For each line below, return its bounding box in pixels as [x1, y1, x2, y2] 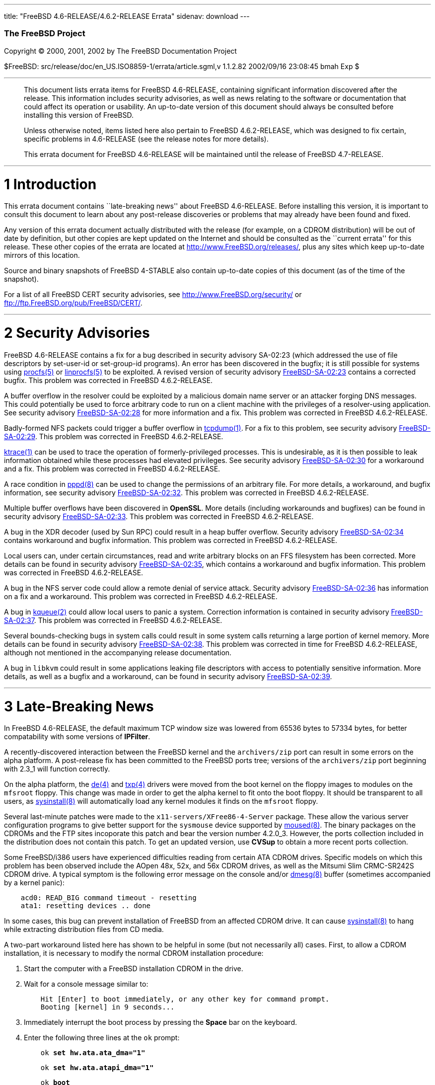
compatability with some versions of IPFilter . [4, 732, 150, 741]
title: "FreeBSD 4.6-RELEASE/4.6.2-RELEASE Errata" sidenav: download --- [4, 12, 250, 20]
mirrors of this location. [4, 251, 80, 260]
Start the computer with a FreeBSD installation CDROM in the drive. [24, 964, 243, 973]
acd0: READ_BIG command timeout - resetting [20, 894, 197, 902]
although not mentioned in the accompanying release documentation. [4, 648, 232, 657]
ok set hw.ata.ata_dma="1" [40, 1049, 145, 1057]
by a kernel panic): [4, 878, 65, 887]
